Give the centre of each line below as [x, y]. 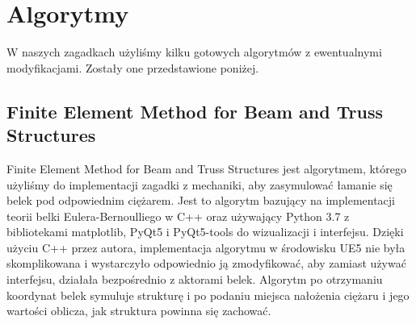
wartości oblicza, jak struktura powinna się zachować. [139, 311]
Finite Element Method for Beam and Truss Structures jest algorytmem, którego [207, 168]
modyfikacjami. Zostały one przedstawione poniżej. [133, 67]
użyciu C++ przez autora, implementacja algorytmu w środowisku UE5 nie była [206, 247]
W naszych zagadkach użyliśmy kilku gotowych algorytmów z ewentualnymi [194, 52]
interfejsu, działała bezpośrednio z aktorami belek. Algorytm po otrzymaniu [195, 279]
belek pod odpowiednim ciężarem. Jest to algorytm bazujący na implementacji [201, 200]
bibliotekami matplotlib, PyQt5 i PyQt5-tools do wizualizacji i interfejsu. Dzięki [205, 232]
